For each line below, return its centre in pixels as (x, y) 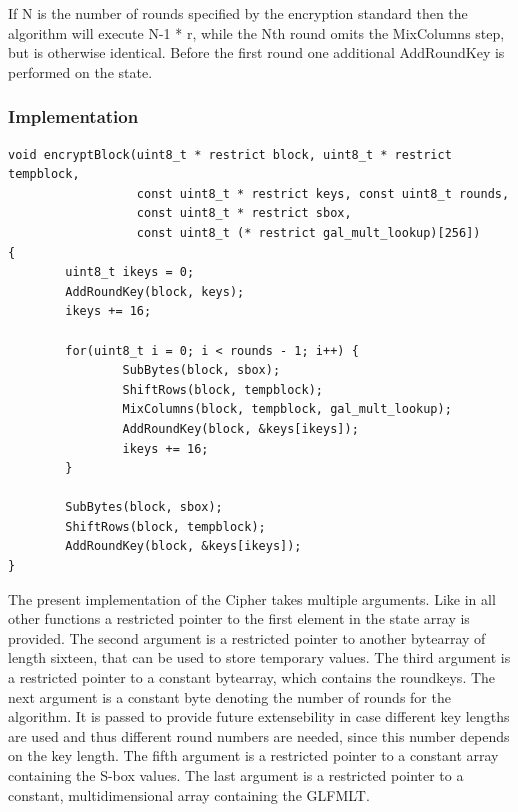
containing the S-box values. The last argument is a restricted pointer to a (236, 775)
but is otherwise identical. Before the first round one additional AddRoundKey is (256, 52)
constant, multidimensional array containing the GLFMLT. (189, 794)
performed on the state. (80, 71)
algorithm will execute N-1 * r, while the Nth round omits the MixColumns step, (256, 32)
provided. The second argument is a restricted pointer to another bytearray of (247, 637)
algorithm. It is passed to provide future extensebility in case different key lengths (259, 716)
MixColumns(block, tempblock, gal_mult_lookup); (287, 409)
